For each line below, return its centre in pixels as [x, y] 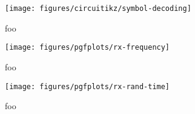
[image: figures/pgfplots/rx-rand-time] [88, 86]
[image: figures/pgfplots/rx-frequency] [88, 48]
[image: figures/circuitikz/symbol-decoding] [98, 8]
